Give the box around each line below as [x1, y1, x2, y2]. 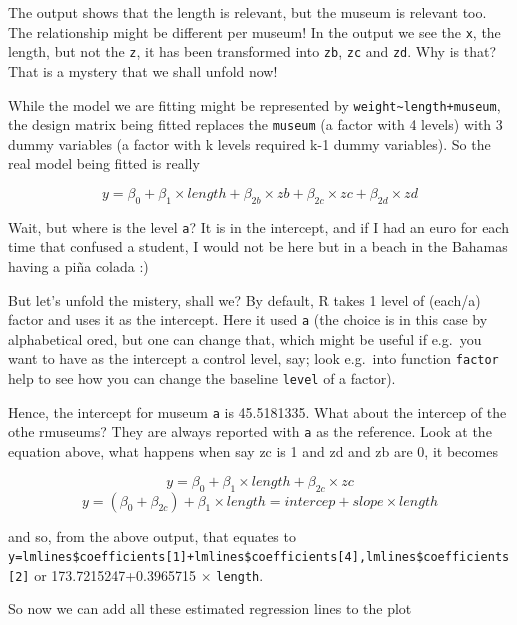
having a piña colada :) [8, 256, 149, 277]
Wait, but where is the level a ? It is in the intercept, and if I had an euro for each [8, 216, 509, 237]
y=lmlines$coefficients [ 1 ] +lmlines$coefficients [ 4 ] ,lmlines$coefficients [8, 550, 510, 565]
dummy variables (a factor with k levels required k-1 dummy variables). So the [8, 133, 491, 154]
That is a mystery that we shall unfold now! [8, 60, 278, 81]
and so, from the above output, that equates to [8, 525, 296, 546]
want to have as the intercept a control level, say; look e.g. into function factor [8, 348, 499, 369]
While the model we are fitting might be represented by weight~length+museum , [8, 94, 501, 115]
